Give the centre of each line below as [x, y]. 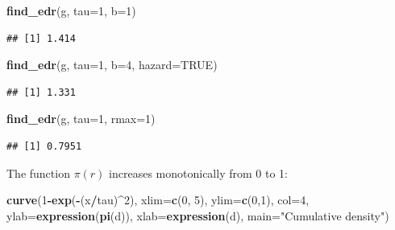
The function [38, 172]
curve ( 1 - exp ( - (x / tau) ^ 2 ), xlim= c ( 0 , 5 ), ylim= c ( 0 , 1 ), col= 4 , [158, 200]
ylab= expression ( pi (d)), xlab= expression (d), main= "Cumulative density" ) [198, 215]
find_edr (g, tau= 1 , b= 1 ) [71, 10]
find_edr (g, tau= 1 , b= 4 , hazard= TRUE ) [112, 65]
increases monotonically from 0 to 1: [198, 172]
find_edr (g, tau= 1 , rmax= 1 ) [81, 119]
